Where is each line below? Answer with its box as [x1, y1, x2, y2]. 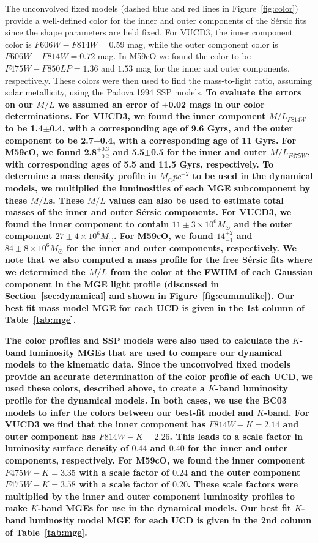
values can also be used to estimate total [109, 193, 284, 206]
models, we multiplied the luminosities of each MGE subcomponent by [5, 181, 310, 194]
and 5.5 [113, 146, 145, 158]
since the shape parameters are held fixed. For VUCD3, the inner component [5, 26, 293, 39]
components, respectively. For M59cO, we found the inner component [5, 453, 305, 466]
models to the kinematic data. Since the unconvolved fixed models [5, 358, 290, 371]
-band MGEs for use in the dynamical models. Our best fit [37, 501, 292, 514]
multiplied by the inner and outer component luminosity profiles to [5, 489, 295, 502]
